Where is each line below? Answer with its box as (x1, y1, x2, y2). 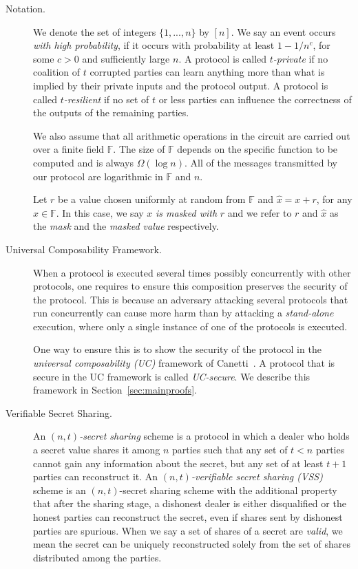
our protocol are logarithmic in (33, 169, 163, 183)
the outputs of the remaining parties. (33, 105, 189, 120)
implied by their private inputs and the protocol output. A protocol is (33, 78, 328, 92)
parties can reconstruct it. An (33, 469, 158, 484)
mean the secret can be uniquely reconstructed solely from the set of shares (33, 537, 351, 551)
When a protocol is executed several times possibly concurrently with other (33, 265, 351, 279)
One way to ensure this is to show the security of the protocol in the (33, 342, 322, 356)
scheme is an (33, 482, 86, 497)
